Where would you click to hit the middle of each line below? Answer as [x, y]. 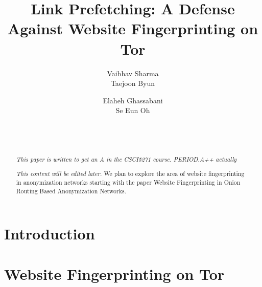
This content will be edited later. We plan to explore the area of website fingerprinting [130, 174]
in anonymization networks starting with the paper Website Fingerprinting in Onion [128, 182]
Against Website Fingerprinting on [133, 28]
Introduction [50, 234]
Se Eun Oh [133, 110]
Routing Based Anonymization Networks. [71, 191]
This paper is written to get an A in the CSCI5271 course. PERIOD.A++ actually [126, 159]
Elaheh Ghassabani [133, 100]
